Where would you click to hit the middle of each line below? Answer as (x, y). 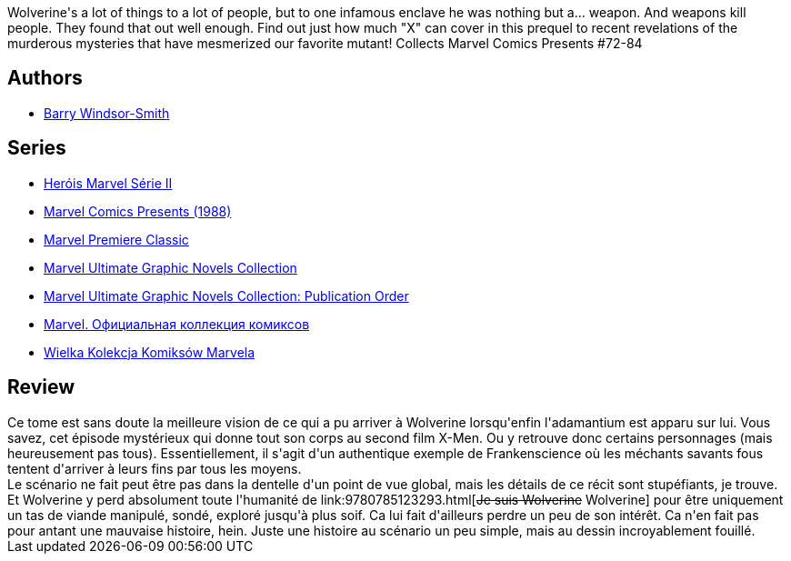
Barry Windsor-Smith (107, 113)
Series (37, 148)
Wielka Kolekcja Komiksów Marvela (150, 352)
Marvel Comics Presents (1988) (138, 211)
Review (41, 387)
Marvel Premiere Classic (116, 239)
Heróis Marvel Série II (108, 183)
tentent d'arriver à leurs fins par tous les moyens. (155, 468)
